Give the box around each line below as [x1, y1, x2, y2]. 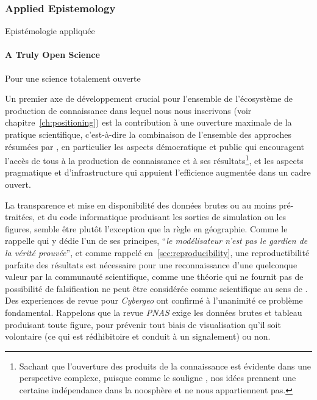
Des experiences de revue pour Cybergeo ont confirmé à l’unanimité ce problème [5, 294, 303, 307]
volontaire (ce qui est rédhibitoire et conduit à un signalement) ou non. [5, 330, 271, 343]
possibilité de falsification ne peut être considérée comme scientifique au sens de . [5, 282, 308, 295]
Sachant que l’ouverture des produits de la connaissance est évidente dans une [19, 359, 311, 372]
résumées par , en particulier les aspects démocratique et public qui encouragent [5, 140, 304, 152]
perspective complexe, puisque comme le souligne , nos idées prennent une [19, 371, 296, 384]
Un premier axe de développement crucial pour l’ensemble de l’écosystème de [5, 92, 293, 105]
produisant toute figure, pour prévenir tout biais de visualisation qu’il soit [5, 318, 281, 330]
